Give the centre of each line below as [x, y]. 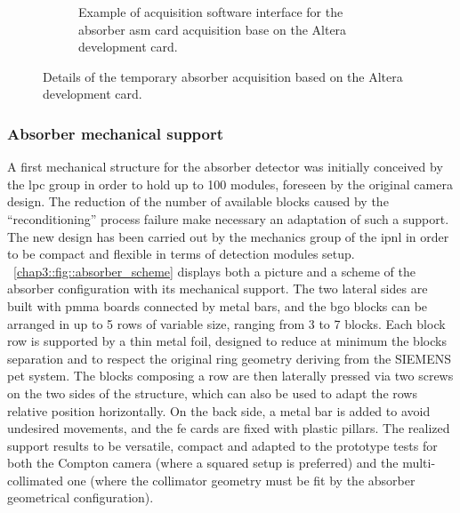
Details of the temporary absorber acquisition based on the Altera [223, 76]
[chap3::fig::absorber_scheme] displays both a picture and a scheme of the [215, 271]
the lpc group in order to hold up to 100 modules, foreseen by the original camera [230, 184]
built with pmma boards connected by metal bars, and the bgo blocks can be [218, 305]
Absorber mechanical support [116, 133]
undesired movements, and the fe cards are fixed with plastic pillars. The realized [229, 428]
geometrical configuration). [81, 497]
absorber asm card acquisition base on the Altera [213, 29]
